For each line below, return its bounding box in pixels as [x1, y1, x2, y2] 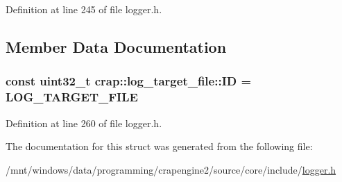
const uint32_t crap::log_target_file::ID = [6, 72, 252, 90]
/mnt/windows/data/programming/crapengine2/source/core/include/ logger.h [6, 162, 336, 176]
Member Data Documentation [6, 35, 227, 57]
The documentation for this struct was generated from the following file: [6, 139, 313, 154]
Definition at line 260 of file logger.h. [6, 115, 162, 130]
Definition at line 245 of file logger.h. [6, 2, 162, 16]
